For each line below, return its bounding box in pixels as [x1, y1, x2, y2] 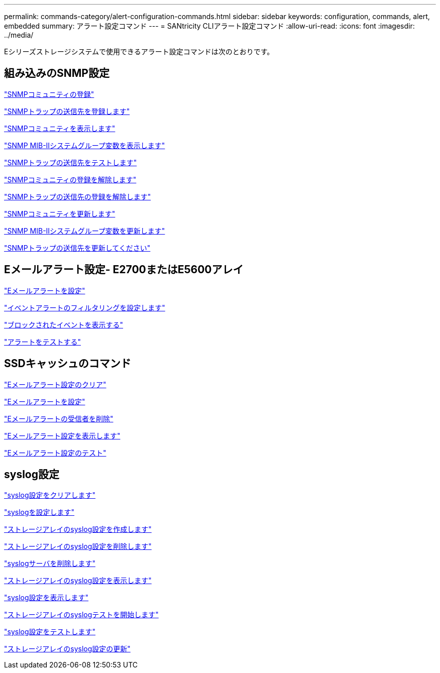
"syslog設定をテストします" [4, 627, 96, 636]
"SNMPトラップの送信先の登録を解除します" [4, 192, 151, 201]
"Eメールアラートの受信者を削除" [4, 414, 114, 423]
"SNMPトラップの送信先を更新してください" [4, 243, 151, 252]
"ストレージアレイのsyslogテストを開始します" [4, 610, 159, 619]
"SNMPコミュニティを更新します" [4, 209, 116, 218]
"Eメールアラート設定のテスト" [4, 448, 106, 457]
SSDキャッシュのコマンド [4, 357, 131, 370]
